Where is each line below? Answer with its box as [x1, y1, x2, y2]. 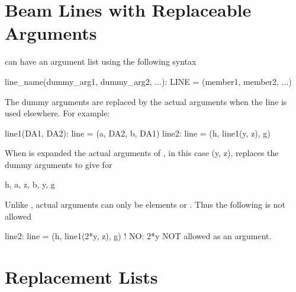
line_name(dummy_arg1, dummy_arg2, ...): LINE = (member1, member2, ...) [5, 75, 292, 87]
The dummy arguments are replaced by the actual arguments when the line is [5, 95, 287, 107]
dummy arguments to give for [5, 158, 112, 170]
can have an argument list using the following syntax [5, 55, 197, 68]
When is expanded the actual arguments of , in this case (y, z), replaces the [5, 147, 279, 159]
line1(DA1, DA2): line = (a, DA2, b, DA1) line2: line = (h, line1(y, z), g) [5, 126, 271, 139]
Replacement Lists [5, 265, 158, 289]
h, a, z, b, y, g [5, 178, 55, 191]
